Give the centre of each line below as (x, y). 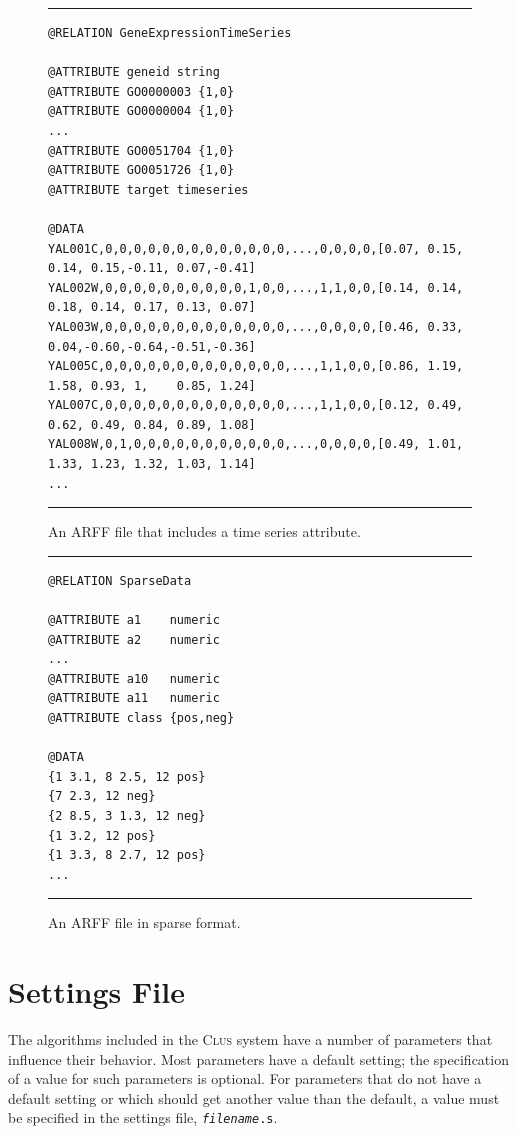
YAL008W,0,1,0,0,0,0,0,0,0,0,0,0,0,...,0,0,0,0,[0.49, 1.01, (256, 444)
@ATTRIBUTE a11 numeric (134, 698)
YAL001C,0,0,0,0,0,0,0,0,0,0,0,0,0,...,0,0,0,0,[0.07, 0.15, (256, 248)
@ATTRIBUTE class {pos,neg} (141, 718)
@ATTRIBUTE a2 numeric (134, 639)
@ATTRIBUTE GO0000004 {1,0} (141, 111)
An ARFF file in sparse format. (144, 922)
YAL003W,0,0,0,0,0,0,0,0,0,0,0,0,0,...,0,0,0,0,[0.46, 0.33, (256, 326)
